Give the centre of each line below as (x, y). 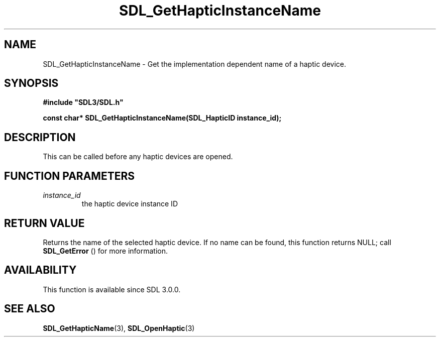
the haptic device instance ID (130, 204)
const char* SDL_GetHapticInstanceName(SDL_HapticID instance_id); (162, 118)
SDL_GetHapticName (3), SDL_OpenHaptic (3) (119, 328)
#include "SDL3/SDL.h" (83, 102)
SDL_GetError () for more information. (105, 251)
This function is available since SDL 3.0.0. (112, 289)
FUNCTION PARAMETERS (69, 176)
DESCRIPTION (40, 137)
